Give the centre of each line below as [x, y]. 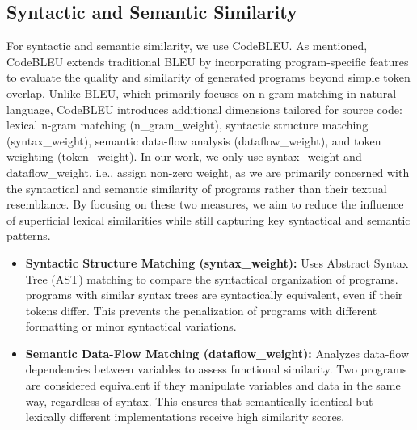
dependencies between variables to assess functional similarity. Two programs [216, 369]
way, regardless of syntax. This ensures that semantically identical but [199, 400]
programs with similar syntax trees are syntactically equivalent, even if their [214, 295]
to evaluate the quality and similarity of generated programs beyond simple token [208, 77]
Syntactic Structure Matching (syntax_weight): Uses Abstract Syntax [217, 262]
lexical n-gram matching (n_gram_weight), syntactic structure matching [187, 125]
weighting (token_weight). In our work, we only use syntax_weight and [184, 156]
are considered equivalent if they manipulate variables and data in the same [213, 385]
